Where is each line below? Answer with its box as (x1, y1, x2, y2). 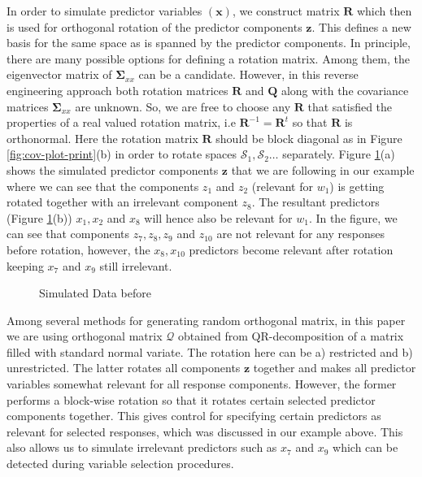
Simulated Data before (39, 284, 151, 301)
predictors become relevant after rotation (189, 241, 394, 258)
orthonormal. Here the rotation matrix (7, 129, 198, 146)
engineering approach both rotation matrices (7, 81, 228, 98)
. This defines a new (311, 18, 411, 35)
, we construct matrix (232, 2, 340, 19)
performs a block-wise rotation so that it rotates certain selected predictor (7, 391, 376, 408)
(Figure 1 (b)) (7, 209, 72, 226)
